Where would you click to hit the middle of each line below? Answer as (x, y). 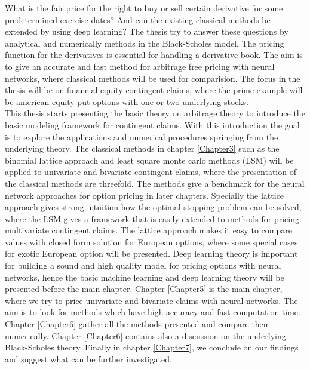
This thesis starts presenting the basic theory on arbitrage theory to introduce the (155, 113)
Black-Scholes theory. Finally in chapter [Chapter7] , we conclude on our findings (152, 347)
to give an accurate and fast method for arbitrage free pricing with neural (140, 66)
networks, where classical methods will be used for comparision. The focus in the (153, 78)
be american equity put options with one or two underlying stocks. (127, 101)
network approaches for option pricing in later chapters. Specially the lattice (145, 195)
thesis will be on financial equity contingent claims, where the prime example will (154, 90)
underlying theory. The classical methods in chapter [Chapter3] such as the (142, 148)
